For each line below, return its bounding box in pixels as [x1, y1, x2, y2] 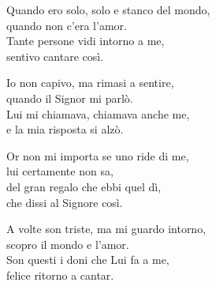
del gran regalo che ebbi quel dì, [6, 178, 162, 194]
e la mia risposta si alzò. [6, 121, 124, 137]
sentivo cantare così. [6, 47, 104, 64]
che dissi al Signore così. [6, 194, 123, 210]
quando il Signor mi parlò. [6, 89, 133, 106]
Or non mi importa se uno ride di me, [6, 147, 189, 164]
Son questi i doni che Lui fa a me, [6, 251, 169, 268]
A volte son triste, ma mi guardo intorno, [6, 220, 207, 237]
